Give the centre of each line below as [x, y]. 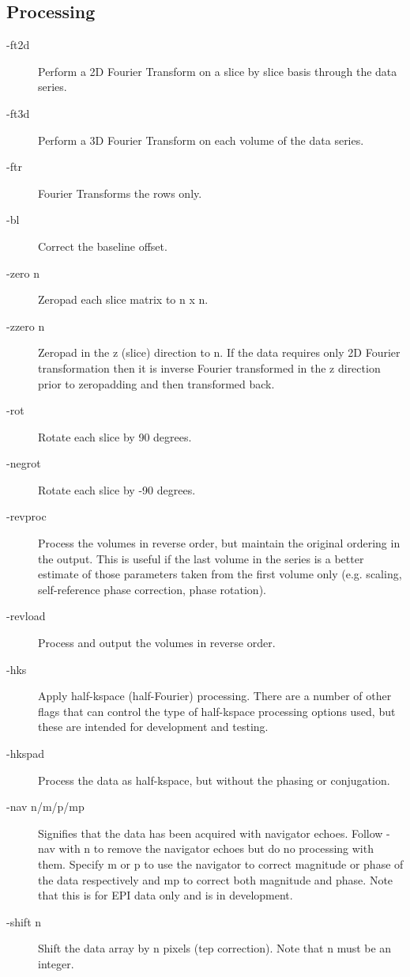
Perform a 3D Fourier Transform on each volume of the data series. [201, 140]
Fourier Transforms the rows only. [120, 193]
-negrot [24, 463]
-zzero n [26, 326]
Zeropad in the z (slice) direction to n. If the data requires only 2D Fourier [219, 352]
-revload [26, 616]
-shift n [24, 921]
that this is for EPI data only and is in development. [166, 895]
